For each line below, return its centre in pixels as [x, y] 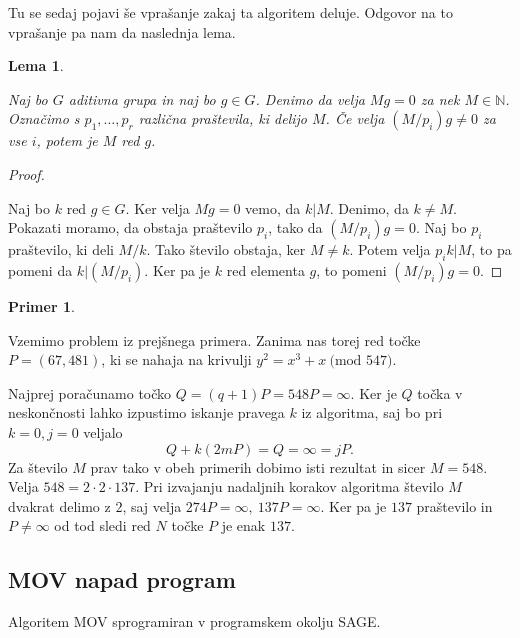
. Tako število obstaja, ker [226, 249]
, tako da [295, 227]
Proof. [26, 173]
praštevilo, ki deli [61, 249]
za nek [440, 98]
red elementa [265, 269]
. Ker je [373, 392]
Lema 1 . [36, 65]
